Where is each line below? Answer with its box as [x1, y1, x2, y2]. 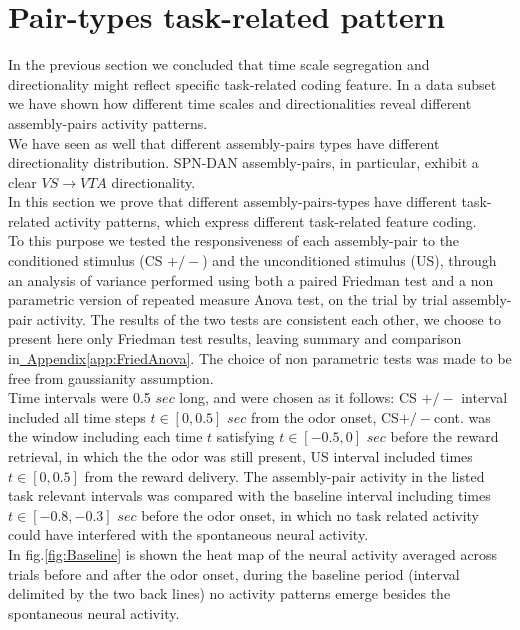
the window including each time [8, 426, 203, 447]
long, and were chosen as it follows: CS [179, 387, 417, 408]
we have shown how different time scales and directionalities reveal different [8, 93, 472, 114]
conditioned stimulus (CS [8, 250, 163, 271]
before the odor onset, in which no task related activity [141, 504, 480, 525]
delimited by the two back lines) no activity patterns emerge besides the [8, 583, 451, 604]
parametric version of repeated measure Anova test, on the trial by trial [8, 289, 448, 310]
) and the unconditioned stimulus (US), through [202, 250, 497, 271]
